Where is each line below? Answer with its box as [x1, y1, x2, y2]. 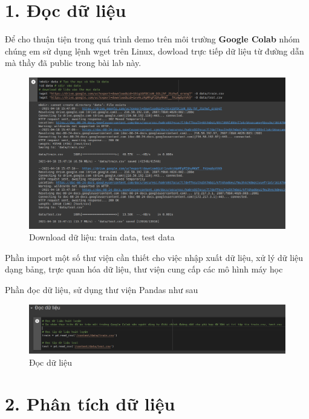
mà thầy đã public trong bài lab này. [5, 56, 141, 69]
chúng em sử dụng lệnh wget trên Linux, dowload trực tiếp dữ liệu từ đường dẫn [5, 44, 304, 57]
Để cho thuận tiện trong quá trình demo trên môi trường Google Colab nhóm [5, 33, 300, 45]
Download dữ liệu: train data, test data [29, 231, 175, 243]
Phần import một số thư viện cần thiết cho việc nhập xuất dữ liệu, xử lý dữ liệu [5, 251, 304, 263]
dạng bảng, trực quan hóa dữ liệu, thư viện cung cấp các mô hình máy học [5, 263, 283, 275]
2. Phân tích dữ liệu [5, 391, 175, 416]
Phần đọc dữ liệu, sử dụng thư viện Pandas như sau [5, 283, 198, 295]
